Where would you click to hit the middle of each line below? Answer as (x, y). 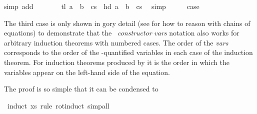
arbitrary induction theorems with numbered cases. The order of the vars (116, 42)
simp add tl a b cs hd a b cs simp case (102, 6)
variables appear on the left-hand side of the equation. (87, 72)
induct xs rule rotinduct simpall (58, 105)
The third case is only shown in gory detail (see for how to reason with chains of (127, 23)
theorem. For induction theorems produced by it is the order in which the (117, 62)
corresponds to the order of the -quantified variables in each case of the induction (128, 52)
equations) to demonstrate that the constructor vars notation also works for (122, 33)
